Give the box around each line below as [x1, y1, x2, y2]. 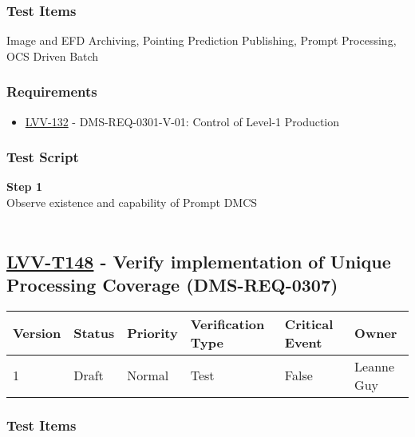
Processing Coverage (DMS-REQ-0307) [6, 272, 338, 296]
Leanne [354, 356, 395, 375]
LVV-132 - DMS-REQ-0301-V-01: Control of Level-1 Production [25, 113, 340, 129]
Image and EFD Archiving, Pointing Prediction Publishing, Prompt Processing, [6, 32, 397, 49]
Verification [190, 314, 265, 333]
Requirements [6, 81, 97, 101]
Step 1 [6, 178, 42, 195]
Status [73, 324, 115, 343]
